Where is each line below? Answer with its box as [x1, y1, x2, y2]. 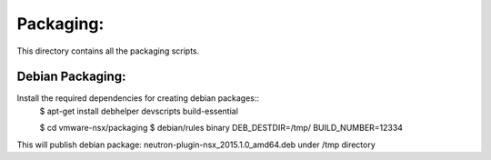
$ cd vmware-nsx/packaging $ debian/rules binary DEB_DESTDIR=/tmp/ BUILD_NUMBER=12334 [39, 123, 404, 134]
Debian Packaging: [16, 69, 126, 85]
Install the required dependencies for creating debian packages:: [16, 93, 259, 104]
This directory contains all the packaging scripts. [16, 45, 200, 56]
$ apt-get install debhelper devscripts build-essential [39, 105, 238, 116]
